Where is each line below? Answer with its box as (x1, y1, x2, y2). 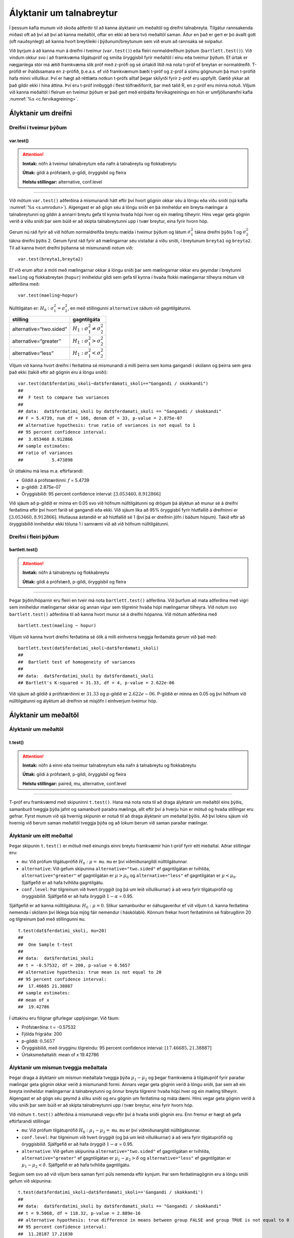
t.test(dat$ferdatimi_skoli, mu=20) (18, 928, 107, 933)
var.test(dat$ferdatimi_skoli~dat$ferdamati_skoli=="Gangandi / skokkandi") (18, 381, 209, 386)
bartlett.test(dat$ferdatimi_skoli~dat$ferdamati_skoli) (18, 645, 159, 651)
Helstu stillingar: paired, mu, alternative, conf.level (22, 780, 126, 786)
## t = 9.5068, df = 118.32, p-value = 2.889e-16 (18, 1210, 141, 1216)
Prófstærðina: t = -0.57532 (21, 1024, 76, 1030)
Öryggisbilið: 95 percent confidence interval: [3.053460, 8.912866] (21, 491, 161, 497)
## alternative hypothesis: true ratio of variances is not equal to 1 (18, 422, 196, 428)
